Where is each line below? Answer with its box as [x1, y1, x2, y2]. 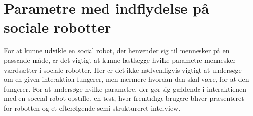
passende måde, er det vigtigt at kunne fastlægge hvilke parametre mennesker [4, 55, 236, 65]
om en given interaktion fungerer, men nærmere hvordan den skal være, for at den [4, 74, 249, 84]
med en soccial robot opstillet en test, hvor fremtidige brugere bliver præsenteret [4, 93, 244, 103]
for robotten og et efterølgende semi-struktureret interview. [4, 102, 181, 113]
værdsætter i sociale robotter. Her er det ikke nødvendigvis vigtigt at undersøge [4, 64, 242, 75]
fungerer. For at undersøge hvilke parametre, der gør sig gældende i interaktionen [4, 83, 247, 94]
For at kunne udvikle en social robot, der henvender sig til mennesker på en [4, 45, 230, 56]
